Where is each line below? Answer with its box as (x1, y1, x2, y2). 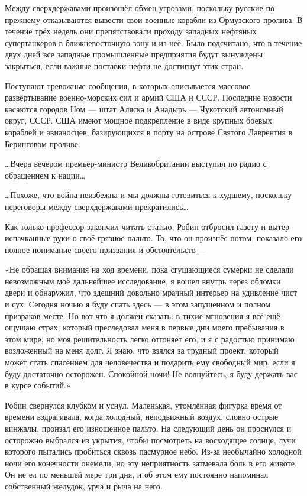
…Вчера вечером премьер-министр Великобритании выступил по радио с (5, 157, 267, 170)
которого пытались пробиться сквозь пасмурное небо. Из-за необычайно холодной (5, 445, 302, 458)
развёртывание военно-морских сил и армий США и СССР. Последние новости (5, 91, 292, 103)
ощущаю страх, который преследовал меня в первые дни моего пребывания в (5, 321, 285, 333)
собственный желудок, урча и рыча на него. (5, 479, 163, 492)
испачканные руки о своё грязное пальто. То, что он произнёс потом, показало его (5, 232, 302, 244)
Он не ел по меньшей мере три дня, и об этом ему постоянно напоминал (5, 468, 269, 481)
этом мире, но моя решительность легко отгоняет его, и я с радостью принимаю (5, 332, 295, 345)
